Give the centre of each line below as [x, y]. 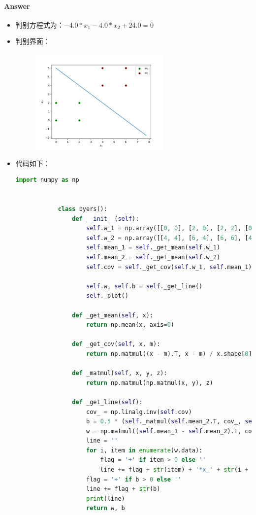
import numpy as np [47, 180]
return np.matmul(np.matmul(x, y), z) [149, 383]
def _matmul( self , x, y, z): [120, 373]
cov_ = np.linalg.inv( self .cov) [139, 412]
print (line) [105, 498]
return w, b [105, 508]
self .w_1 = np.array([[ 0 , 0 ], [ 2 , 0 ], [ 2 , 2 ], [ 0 [169, 228]
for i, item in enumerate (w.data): [144, 450]
